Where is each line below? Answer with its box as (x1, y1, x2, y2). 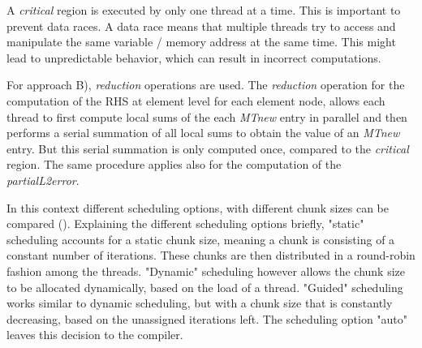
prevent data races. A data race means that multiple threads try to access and (6, 17, 396, 34)
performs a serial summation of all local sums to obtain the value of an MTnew (6, 124, 400, 141)
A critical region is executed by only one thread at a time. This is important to (6, 2, 401, 18)
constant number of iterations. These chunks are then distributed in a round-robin (6, 247, 416, 264)
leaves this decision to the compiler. (6, 326, 183, 343)
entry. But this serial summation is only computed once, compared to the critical (6, 140, 409, 157)
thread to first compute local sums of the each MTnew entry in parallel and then (6, 108, 407, 125)
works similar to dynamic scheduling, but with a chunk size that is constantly (6, 294, 393, 311)
